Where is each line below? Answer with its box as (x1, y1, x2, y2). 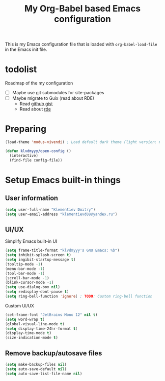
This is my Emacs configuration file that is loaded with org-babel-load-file (5, 41, 158, 47)
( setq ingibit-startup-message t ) (5, 257, 76, 262)
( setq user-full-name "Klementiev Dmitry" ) (5, 207, 96, 212)
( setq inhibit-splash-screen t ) (5, 253, 71, 258)
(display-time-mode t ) (5, 331, 52, 336)
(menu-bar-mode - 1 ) (5, 266, 45, 271)
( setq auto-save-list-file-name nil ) (5, 371, 82, 376)
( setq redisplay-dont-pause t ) (5, 289, 69, 294)
